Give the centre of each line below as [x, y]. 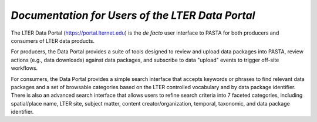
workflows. [24, 68]
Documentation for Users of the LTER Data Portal [133, 15]
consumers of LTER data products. [53, 40]
